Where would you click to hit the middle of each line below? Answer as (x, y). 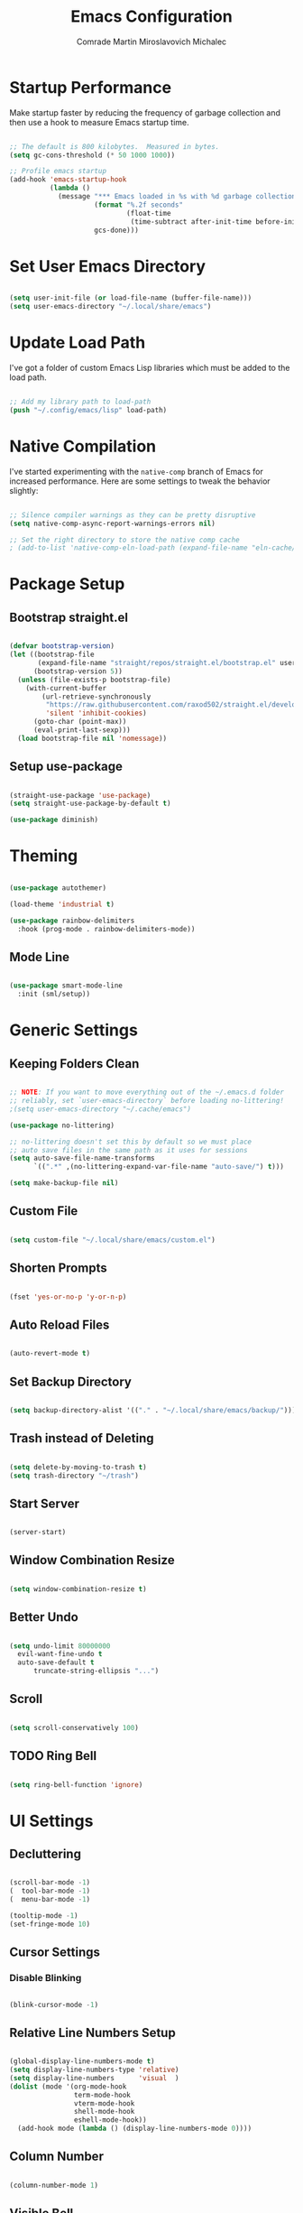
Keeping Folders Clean (74, 1064)
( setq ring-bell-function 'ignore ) (76, 1784)
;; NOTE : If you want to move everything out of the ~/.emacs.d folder (147, 1093)
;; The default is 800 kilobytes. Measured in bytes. (115, 146)
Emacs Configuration (151, 17)
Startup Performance (91, 87)
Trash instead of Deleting (82, 1438)
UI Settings (51, 1821)
